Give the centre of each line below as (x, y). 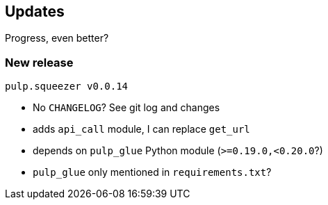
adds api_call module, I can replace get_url (141, 129)
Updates (35, 11)
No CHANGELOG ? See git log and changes (126, 108)
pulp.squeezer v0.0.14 (67, 87)
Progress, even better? (57, 38)
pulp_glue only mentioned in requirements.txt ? (152, 172)
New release (39, 62)
